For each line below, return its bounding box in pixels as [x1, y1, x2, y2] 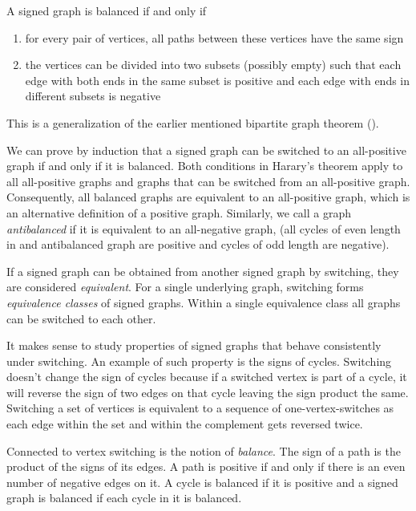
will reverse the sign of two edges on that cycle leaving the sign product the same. [6, 383, 409, 400]
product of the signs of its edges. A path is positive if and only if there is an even [6, 458, 406, 475]
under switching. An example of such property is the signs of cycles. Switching [6, 352, 392, 369]
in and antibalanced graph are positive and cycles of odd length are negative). [6, 236, 390, 253]
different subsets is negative [25, 87, 161, 104]
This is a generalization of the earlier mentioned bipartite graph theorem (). [6, 114, 379, 131]
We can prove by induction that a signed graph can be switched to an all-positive [6, 141, 406, 158]
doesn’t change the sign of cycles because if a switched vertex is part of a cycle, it [6, 368, 407, 385]
